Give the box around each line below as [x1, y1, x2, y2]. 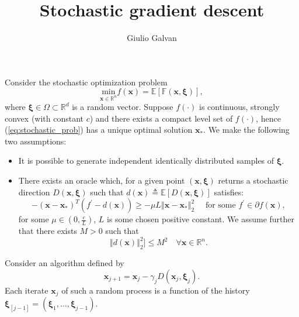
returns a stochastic [218, 174, 288, 187]
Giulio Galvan [127, 32, 177, 44]
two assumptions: [5, 135, 67, 147]
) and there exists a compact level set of [89, 112, 233, 124]
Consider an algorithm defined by [5, 257, 124, 269]
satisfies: [214, 185, 244, 198]
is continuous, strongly [199, 101, 280, 113]
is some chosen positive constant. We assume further [106, 213, 295, 225]
